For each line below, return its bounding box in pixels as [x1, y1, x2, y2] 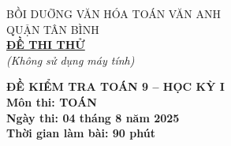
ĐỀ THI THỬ [6, 36, 85, 53]
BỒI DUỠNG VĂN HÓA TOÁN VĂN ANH [6, 6, 221, 21]
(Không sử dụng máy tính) [6, 51, 135, 68]
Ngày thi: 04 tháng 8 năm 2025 [6, 109, 180, 125]
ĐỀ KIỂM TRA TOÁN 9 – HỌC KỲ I [6, 78, 225, 95]
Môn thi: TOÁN [6, 93, 97, 110]
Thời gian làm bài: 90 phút [6, 125, 155, 141]
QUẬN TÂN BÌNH [6, 21, 99, 37]
